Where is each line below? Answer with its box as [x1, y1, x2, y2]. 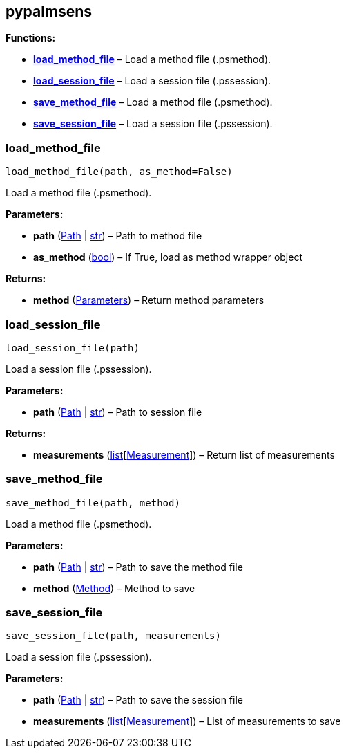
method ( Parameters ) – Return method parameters [33, 294, 265, 306]
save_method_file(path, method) [6, 497, 180, 508]
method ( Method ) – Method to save [33, 582, 195, 594]
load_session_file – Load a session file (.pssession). [33, 75, 271, 87]
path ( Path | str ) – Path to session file [33, 405, 202, 418]
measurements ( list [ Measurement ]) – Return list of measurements [33, 448, 335, 461]
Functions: [6, 32, 56, 44]
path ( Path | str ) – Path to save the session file [33, 694, 243, 706]
